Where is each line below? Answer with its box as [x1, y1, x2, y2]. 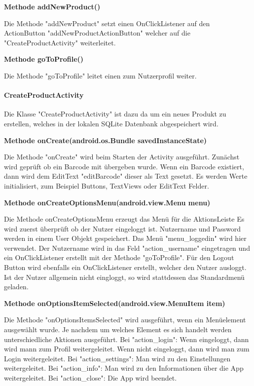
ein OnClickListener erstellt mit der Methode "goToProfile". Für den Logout [4, 252, 234, 263]
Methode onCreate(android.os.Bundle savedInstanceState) [4, 135, 207, 145]
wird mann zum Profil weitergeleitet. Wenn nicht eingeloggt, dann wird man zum [4, 344, 250, 354]
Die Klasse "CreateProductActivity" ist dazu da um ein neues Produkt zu [4, 109, 226, 119]
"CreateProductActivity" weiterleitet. [4, 37, 116, 47]
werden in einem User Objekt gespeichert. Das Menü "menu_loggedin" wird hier [4, 233, 247, 243]
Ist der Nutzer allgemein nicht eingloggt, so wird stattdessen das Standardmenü [4, 271, 245, 282]
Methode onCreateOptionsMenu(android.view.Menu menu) [4, 197, 211, 207]
